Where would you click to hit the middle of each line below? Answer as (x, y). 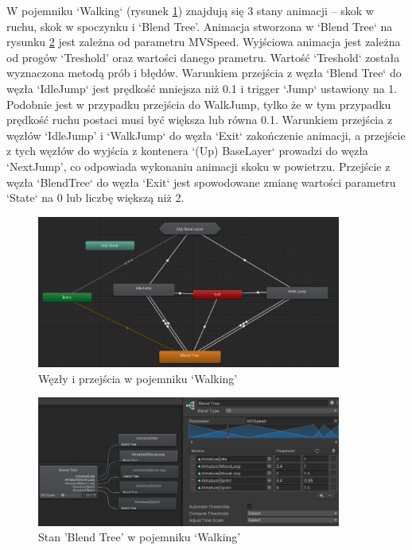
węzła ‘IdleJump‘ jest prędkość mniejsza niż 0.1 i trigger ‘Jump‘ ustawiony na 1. (202, 88)
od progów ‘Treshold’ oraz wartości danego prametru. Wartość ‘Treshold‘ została (203, 57)
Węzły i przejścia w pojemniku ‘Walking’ (138, 378)
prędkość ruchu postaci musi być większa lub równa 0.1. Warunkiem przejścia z (200, 120)
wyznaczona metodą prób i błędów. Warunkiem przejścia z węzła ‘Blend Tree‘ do (204, 73)
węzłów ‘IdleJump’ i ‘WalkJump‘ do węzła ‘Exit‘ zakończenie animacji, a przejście (206, 135)
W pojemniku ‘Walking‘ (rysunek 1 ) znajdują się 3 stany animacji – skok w (190, 10)
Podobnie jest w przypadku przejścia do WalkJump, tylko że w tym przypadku (199, 104)
